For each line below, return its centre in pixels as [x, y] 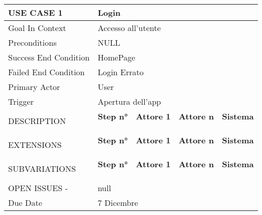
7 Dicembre [118, 203]
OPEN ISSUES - [38, 188]
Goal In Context [37, 28]
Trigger [21, 101]
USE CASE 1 [36, 12]
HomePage [117, 57]
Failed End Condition [46, 72]
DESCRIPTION [37, 121]
